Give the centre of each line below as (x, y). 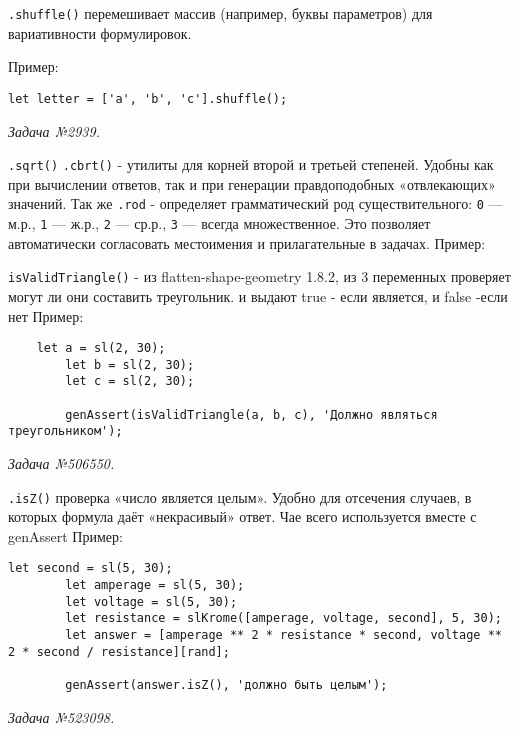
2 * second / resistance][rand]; (119, 651)
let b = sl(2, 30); (130, 364)
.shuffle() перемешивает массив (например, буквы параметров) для (220, 13)
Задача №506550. (61, 463)
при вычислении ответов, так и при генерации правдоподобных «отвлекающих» (252, 183)
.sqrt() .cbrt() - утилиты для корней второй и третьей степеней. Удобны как (251, 164)
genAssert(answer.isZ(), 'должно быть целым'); (226, 685)
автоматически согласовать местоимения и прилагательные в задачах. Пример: (247, 242)
